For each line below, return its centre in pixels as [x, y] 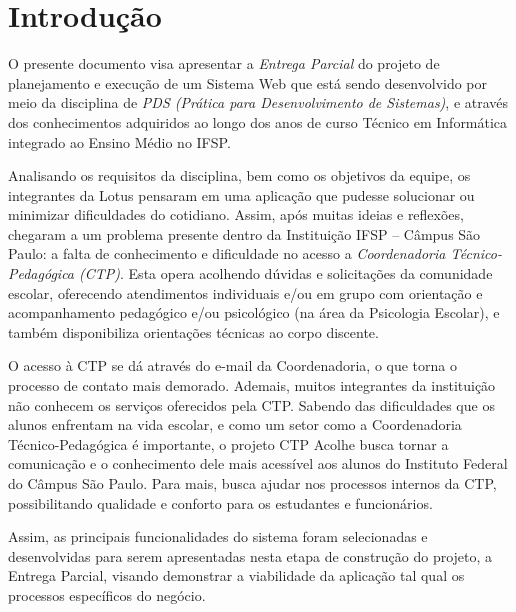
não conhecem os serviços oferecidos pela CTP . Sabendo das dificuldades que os [251, 404]
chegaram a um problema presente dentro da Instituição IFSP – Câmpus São [244, 233]
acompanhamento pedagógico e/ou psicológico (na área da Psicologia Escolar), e [254, 312]
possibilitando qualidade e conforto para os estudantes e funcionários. [220, 502]
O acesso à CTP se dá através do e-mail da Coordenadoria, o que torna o [232, 365]
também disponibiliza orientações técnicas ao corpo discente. [193, 331]
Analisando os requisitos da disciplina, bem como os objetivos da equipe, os [239, 175]
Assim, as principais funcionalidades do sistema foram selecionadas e [218, 536]
